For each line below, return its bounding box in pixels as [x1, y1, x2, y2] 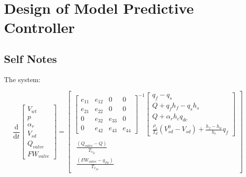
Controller [4, 17, 75, 37]
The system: [4, 74, 41, 84]
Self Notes [4, 51, 57, 66]
